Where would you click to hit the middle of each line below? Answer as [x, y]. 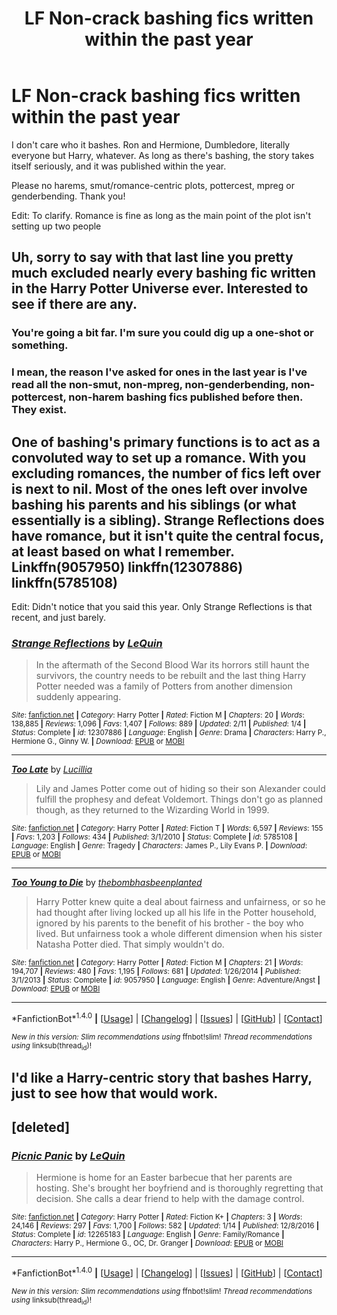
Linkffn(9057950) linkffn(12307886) [127, 567]
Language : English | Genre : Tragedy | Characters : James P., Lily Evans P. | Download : [159, 846]
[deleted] [41, 1127]
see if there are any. [74, 304]
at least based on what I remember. [123, 551]
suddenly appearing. [78, 697]
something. [40, 345]
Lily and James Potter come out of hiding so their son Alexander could [180, 789]
